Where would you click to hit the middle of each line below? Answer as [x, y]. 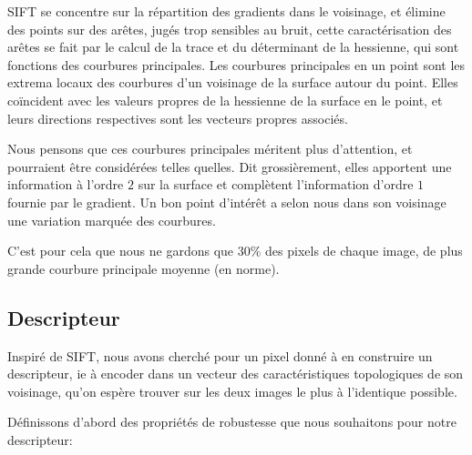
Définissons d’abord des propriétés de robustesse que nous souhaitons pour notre [232, 422]
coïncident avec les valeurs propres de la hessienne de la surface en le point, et [225, 100]
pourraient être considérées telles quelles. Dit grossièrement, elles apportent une [230, 166]
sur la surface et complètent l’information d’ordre [276, 184]
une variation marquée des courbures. [112, 220]
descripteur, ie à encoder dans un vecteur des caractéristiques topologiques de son [236, 374]
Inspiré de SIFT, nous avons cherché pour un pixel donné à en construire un [220, 355]
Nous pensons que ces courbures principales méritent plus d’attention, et [210, 149]
